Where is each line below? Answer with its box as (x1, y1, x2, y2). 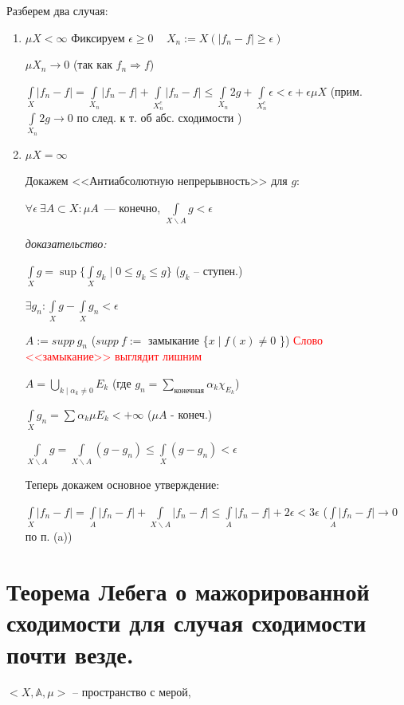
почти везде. (6, 637, 134, 670)
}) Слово (279, 331, 323, 348)
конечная (174, 386, 205, 395)
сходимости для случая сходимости (6, 606, 367, 639)
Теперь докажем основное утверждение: (25, 476, 220, 493)
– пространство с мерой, (73, 683, 191, 700)
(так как (73, 56, 112, 73)
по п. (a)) (25, 528, 73, 545)
